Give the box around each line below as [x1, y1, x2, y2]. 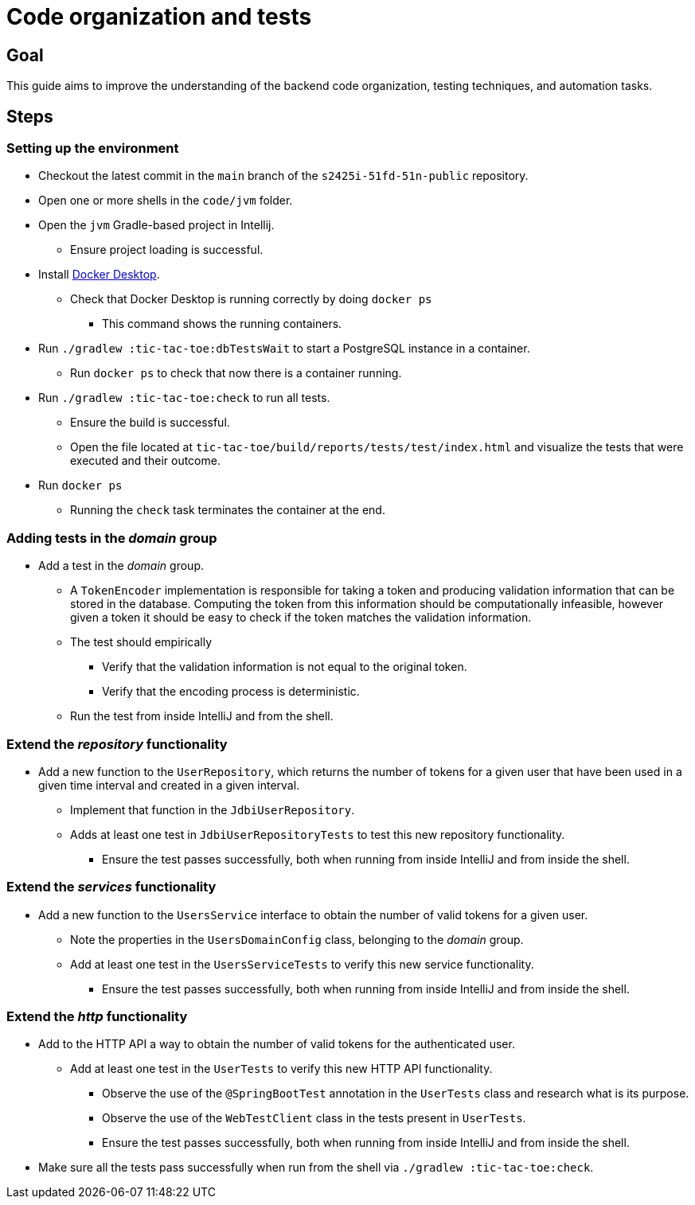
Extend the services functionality [6, 879, 217, 895]
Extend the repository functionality [6, 735, 228, 752]
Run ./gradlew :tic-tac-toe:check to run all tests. [38, 391, 330, 405]
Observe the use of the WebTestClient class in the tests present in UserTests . [102, 1111, 526, 1125]
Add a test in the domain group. [38, 559, 204, 573]
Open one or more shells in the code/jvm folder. [38, 193, 293, 208]
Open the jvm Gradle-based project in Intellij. [38, 218, 275, 232]
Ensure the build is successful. [70, 415, 230, 430]
